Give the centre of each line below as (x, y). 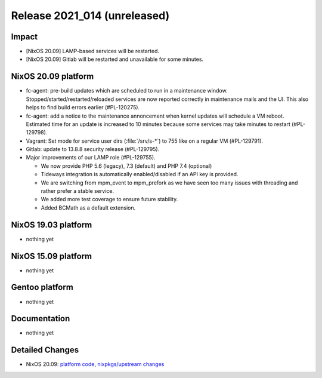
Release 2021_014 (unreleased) (90, 16)
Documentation (41, 319)
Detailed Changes (45, 350)
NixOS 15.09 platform (52, 256)
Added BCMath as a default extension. (88, 208)
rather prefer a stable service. (78, 191)
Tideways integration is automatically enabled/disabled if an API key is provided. (140, 174)
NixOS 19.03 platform (52, 225)
